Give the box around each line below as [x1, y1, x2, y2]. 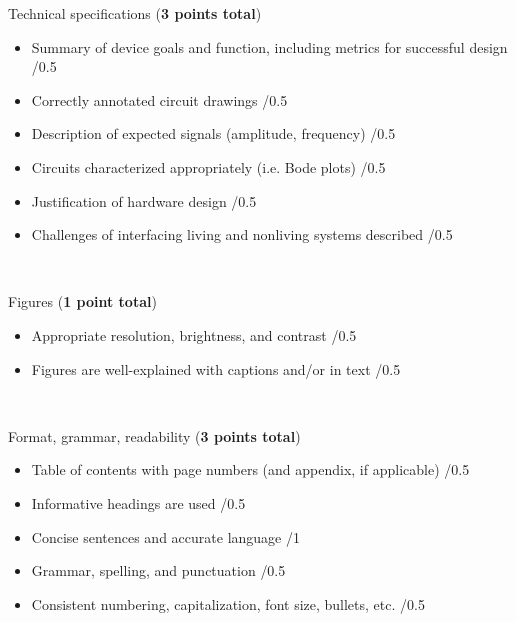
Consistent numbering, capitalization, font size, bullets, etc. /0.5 [31, 593, 425, 614]
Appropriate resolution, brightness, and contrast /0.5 [31, 324, 357, 345]
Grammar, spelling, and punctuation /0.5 [31, 560, 286, 581]
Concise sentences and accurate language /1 [31, 526, 300, 547]
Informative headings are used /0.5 [31, 492, 246, 513]
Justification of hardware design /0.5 [31, 190, 257, 211]
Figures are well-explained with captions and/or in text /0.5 [31, 358, 401, 379]
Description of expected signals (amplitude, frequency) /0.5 [31, 123, 396, 144]
